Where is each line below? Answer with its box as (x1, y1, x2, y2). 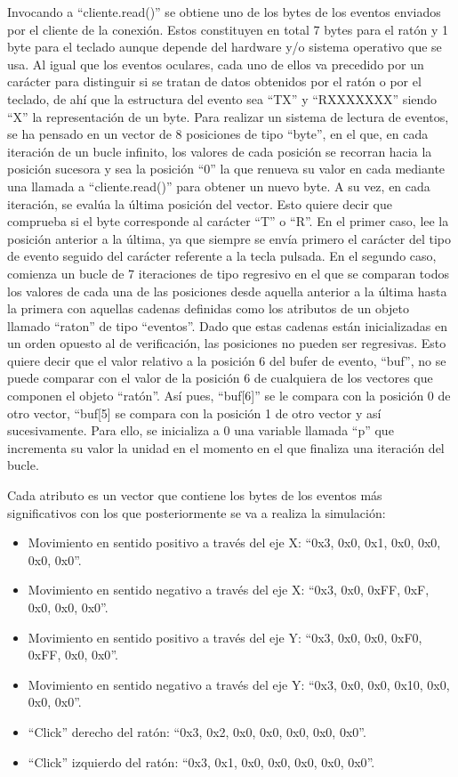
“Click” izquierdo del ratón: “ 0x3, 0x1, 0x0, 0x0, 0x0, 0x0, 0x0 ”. (28, 752, 375, 771)
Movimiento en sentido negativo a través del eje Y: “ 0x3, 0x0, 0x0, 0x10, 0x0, (28, 675, 450, 693)
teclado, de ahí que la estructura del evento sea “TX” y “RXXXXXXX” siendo (7, 89, 438, 108)
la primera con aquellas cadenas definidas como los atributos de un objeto (7, 299, 410, 318)
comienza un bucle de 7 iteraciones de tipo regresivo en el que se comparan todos (7, 263, 450, 282)
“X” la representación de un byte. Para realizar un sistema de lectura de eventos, (7, 107, 449, 125)
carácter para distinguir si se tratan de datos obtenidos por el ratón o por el (7, 72, 422, 91)
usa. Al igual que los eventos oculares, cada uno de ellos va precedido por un (7, 54, 424, 73)
